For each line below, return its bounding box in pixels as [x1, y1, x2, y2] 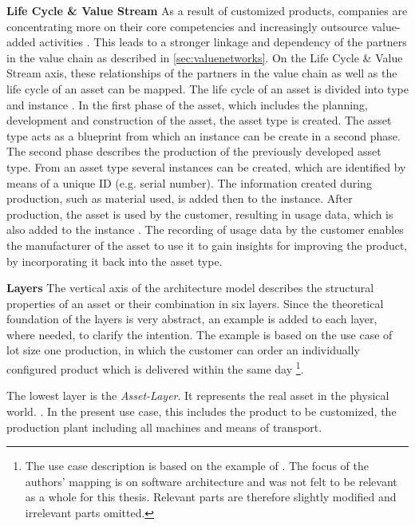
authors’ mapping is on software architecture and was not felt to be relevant [25, 473, 397, 489]
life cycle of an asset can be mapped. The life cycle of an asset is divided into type [6, 80, 409, 97]
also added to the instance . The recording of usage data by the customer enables [6, 221, 404, 238]
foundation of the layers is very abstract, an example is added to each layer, [6, 310, 377, 327]
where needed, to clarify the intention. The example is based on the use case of [6, 326, 393, 342]
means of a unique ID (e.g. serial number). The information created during [6, 174, 372, 191]
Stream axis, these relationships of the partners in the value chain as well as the [6, 65, 397, 81]
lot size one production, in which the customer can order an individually [6, 342, 360, 358]
